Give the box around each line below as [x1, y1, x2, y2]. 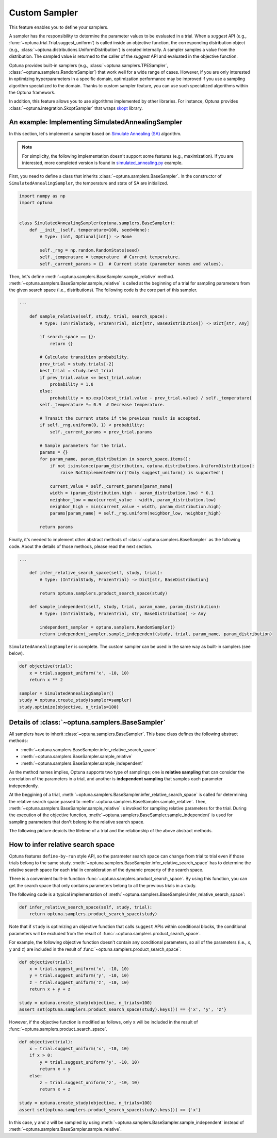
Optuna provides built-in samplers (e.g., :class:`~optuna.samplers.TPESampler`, [9, 62, 168, 68]
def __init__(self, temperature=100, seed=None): [29, 227, 150, 232]
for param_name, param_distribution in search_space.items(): [39, 456, 191, 462]
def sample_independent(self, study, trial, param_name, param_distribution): [29, 604, 222, 610]
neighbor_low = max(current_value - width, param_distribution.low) [49, 497, 216, 502]
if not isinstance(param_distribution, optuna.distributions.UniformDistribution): [49, 463, 255, 468]
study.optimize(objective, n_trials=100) [19, 704, 119, 709]
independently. [9, 783, 39, 789]
